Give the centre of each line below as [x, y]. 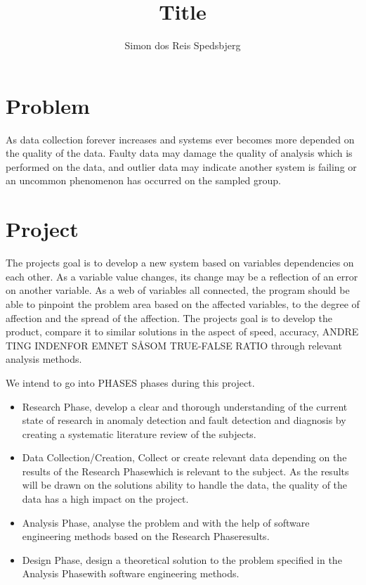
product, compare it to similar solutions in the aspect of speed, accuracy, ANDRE [182, 332]
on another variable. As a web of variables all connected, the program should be [178, 290]
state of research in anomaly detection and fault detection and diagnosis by [184, 420]
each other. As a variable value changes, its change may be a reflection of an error [182, 276]
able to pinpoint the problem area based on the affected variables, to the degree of [183, 303]
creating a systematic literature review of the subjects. [139, 433]
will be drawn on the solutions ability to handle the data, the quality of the [185, 485]
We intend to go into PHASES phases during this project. [130, 382]
